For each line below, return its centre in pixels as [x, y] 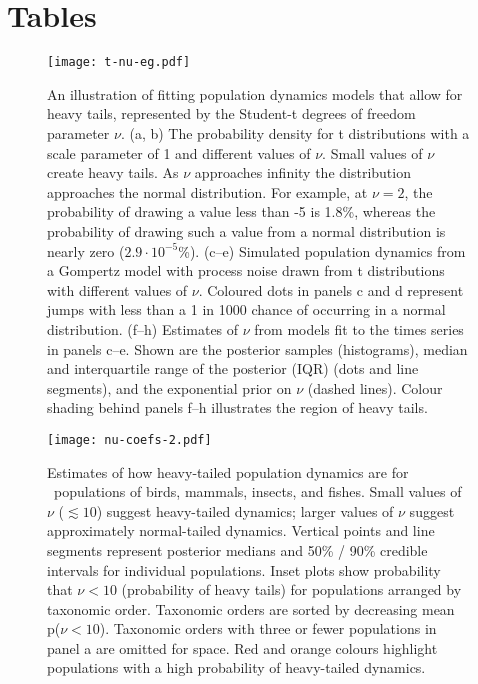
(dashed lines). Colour [375, 387]
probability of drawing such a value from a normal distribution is [246, 230]
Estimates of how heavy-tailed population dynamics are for [228, 471]
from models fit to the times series [359, 328]
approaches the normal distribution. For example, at [207, 191]
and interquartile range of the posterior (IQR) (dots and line [233, 368]
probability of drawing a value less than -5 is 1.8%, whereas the [241, 211]
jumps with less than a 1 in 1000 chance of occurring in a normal [246, 309]
